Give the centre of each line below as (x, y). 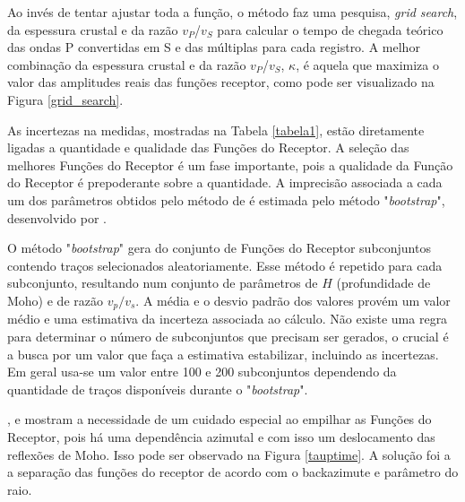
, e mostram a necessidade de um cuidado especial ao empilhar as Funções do (220, 419)
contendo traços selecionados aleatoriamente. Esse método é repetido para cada (225, 265)
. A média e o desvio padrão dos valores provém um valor (293, 300)
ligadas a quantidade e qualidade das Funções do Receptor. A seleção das (208, 147)
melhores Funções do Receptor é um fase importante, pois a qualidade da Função (230, 164)
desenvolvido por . (57, 217)
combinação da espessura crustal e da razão (127, 64)
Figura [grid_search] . (65, 99)
